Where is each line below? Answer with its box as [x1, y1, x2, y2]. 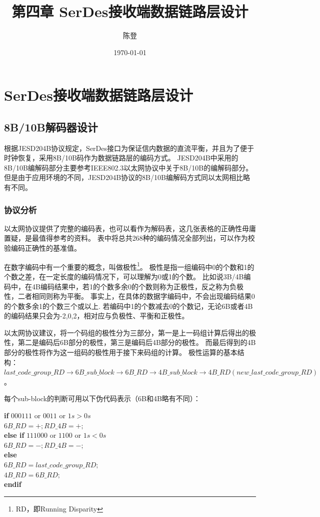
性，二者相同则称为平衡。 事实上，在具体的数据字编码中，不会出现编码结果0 [4, 291, 255, 301]
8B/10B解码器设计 [4, 119, 98, 134]
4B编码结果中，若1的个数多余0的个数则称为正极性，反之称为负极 [31, 281, 243, 291]
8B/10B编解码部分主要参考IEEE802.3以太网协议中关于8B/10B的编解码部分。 [4, 162, 253, 173]
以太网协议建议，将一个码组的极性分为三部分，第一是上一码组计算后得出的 [4, 327, 249, 337]
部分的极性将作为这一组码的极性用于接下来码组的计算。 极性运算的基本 [4, 347, 237, 358]
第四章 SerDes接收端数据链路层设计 [11, 1, 248, 22]
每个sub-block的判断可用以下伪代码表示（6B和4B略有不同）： [4, 393, 200, 404]
